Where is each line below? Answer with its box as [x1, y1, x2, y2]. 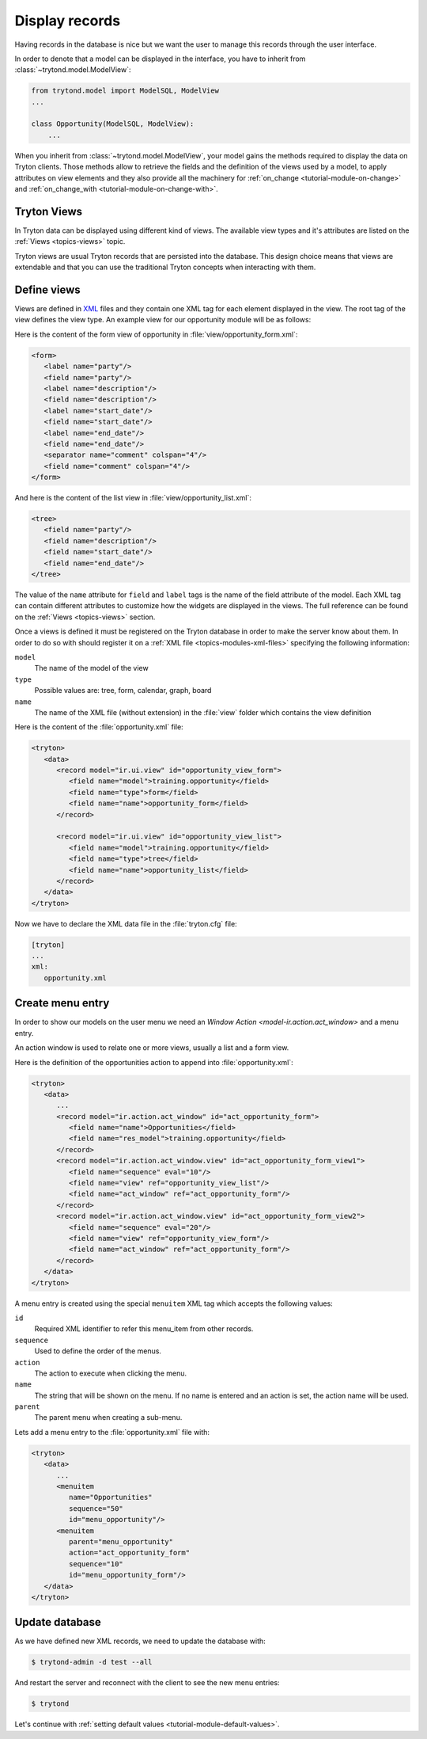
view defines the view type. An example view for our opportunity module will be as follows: [14, 315, 312, 325]
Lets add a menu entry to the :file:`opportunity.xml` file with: [14, 1427, 210, 1436]
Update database [14, 1615, 102, 1629]
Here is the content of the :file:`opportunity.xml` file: [14, 722, 183, 732]
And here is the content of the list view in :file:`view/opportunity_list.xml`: [14, 493, 252, 503]
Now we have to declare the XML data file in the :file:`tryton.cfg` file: [14, 919, 237, 928]
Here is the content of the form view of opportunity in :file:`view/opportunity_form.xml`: [14, 329, 298, 339]
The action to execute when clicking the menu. [34, 1368, 187, 1378]
